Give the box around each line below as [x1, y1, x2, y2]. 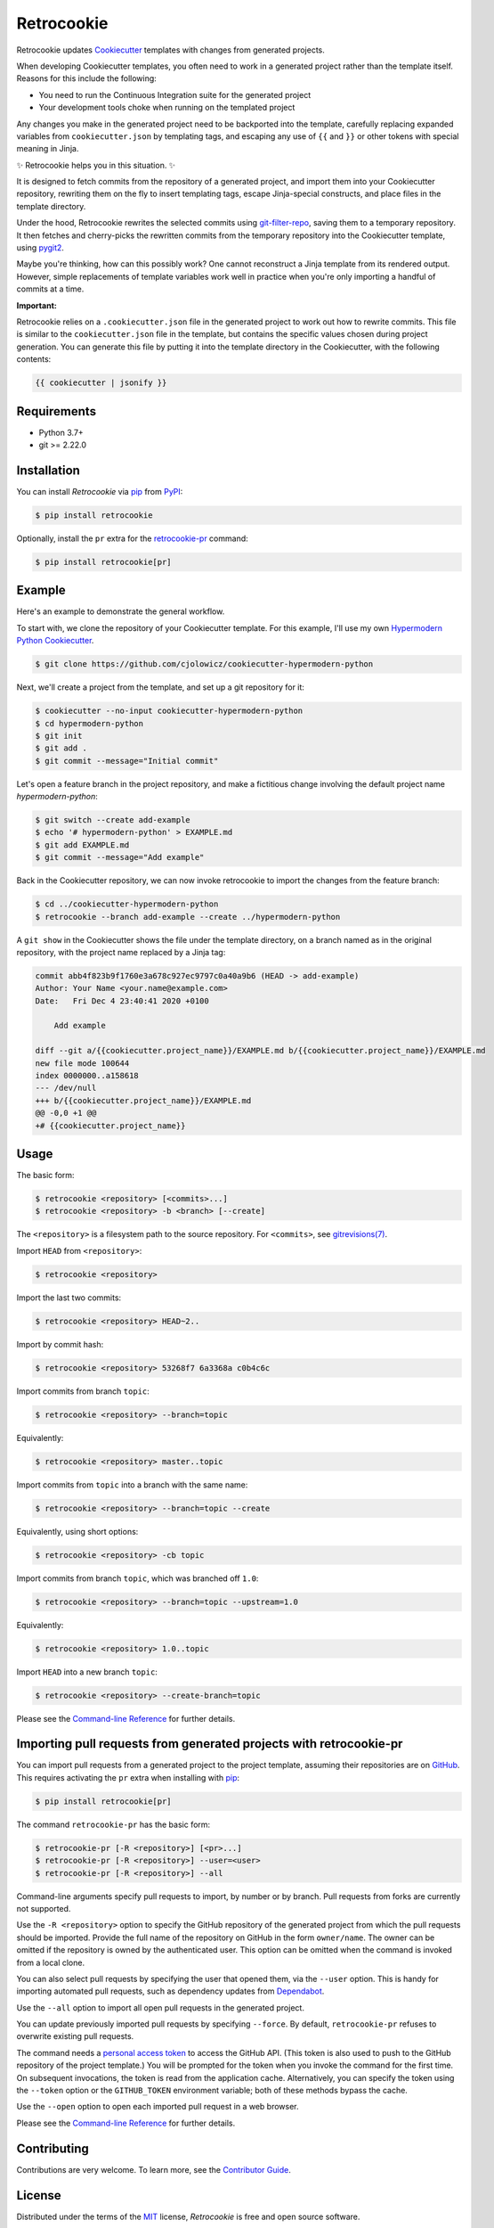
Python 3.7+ [38, 427, 84, 438]
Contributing [16, 2141, 89, 2156]
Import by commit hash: [16, 1339, 104, 1349]
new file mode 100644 [35, 1058, 130, 1069]
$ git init [35, 731, 83, 741]
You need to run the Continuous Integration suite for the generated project [38, 89, 312, 100]
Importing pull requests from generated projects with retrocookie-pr [16, 1736, 403, 1751]
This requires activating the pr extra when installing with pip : [16, 1772, 240, 1782]
